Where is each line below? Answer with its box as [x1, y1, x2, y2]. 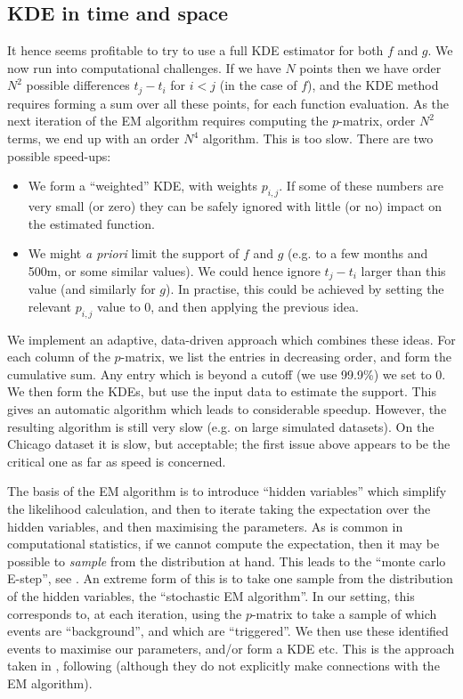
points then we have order [299, 58, 442, 77]
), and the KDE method [307, 76, 439, 94]
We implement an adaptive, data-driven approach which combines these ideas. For [7, 329, 456, 348]
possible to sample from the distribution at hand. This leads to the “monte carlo [7, 551, 446, 570]
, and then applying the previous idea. [150, 297, 359, 315]
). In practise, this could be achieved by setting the [166, 280, 444, 298]
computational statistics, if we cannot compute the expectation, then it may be [7, 534, 440, 553]
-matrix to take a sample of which [251, 604, 437, 622]
